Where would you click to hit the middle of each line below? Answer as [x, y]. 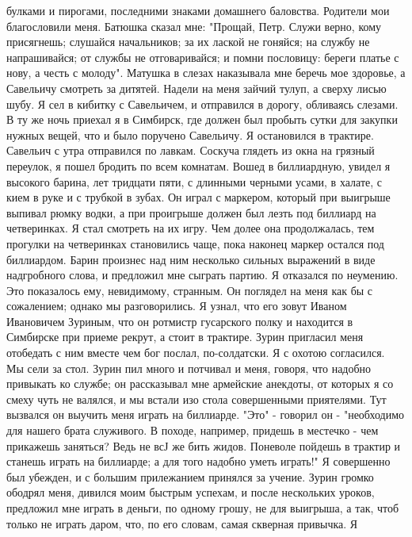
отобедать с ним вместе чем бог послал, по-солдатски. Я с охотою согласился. [196, 353]
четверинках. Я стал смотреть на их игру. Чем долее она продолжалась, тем [191, 228]
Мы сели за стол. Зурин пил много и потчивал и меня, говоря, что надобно [189, 368]
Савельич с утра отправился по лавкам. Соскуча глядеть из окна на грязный [191, 150]
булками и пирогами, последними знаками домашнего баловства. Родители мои [198, 10]
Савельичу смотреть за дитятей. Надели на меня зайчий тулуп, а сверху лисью [196, 88]
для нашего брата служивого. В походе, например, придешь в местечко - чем [193, 430]
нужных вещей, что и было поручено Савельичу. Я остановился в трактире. [190, 134]
